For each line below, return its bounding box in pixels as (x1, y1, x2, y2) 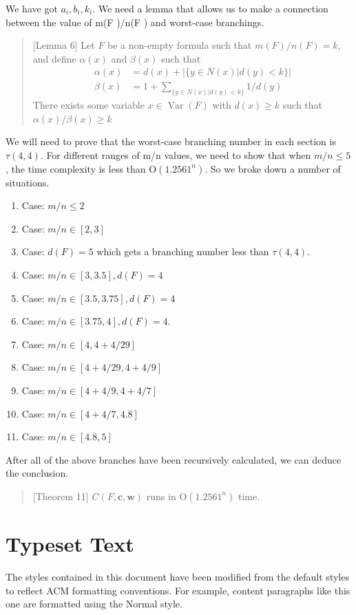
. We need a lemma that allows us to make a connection (92, 1, 328, 15)
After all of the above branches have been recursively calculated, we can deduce (6, 452, 342, 466)
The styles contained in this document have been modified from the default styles (6, 570, 349, 584)
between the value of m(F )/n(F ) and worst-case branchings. (6, 14, 264, 29)
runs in (146, 488, 176, 503)
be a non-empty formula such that (107, 38, 252, 52)
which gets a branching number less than (96, 244, 269, 259)
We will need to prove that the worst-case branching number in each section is (6, 134, 336, 149)
